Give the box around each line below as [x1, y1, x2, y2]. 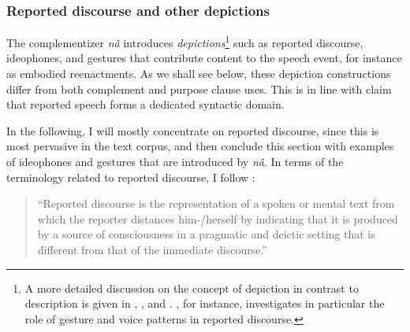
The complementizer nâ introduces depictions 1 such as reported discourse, [6, 32, 363, 50]
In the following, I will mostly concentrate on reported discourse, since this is [6, 122, 379, 138]
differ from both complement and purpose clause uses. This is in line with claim [6, 80, 392, 97]
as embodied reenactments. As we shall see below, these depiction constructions [6, 65, 391, 82]
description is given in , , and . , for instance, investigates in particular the [24, 295, 385, 312]
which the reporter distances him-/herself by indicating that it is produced [37, 210, 398, 227]
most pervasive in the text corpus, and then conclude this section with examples [6, 138, 394, 154]
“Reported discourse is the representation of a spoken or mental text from [37, 195, 395, 212]
